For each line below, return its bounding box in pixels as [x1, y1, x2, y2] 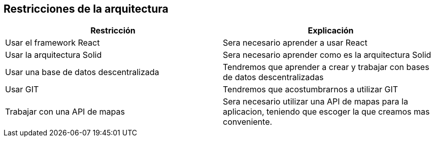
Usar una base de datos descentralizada [5, 67, 159, 78]
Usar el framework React [5, 38, 100, 48]
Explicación [308, 25, 354, 36]
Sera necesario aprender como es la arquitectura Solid [223, 50, 431, 60]
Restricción [90, 25, 136, 36]
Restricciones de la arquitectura [4, 3, 169, 15]
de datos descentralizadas [223, 72, 324, 83]
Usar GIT [5, 84, 39, 95]
